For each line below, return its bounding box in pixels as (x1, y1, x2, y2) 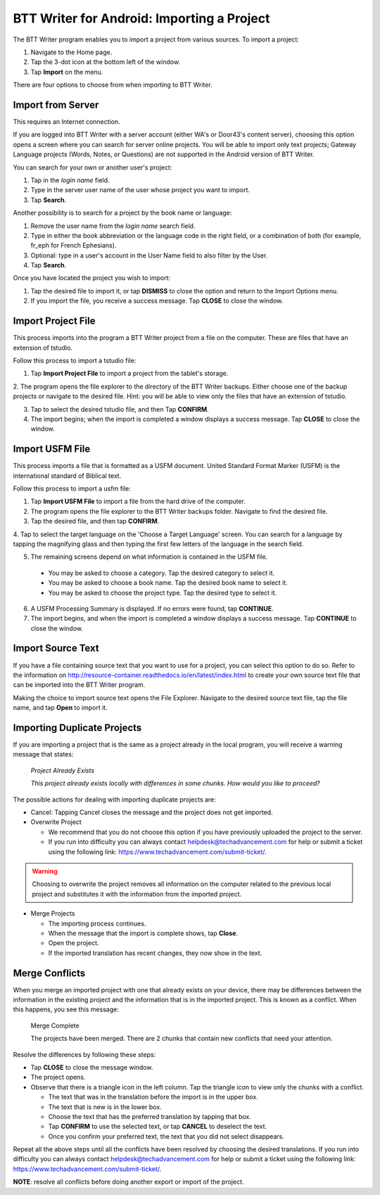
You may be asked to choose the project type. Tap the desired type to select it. (48, 588, 277, 597)
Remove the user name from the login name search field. (30, 222, 196, 230)
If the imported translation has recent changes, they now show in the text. (48, 949, 262, 957)
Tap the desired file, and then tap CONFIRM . (30, 517, 160, 526)
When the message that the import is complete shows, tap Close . (48, 929, 239, 937)
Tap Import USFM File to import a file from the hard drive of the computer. (30, 497, 246, 506)
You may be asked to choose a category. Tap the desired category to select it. (48, 569, 274, 577)
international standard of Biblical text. (13, 472, 122, 480)
